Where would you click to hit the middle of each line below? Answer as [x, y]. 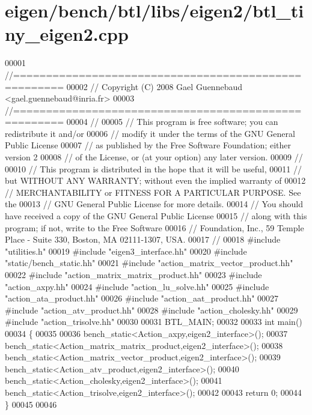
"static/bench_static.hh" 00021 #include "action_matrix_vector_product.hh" [149, 263]
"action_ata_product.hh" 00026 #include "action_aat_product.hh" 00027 [142, 298]
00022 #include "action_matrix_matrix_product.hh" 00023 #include [133, 274]
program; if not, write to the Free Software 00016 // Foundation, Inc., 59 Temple [154, 227]
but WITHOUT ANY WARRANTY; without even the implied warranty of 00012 [155, 180]
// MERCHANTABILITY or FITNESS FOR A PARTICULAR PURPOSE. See [153, 192]
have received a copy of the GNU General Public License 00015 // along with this [156, 216]
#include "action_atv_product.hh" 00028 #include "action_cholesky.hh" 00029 [151, 310]
